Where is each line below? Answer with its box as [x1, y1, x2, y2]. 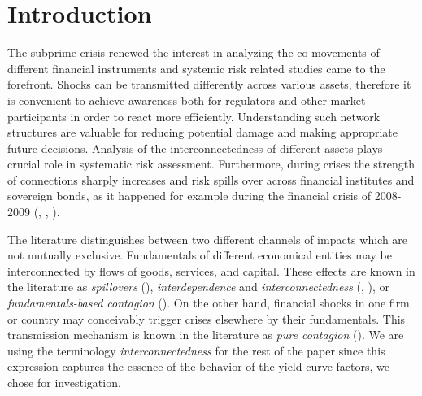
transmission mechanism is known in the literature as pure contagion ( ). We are [7, 326, 404, 343]
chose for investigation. [7, 374, 121, 390]
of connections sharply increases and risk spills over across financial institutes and [7, 171, 415, 188]
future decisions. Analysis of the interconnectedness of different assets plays [7, 139, 383, 156]
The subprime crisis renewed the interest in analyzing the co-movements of [7, 44, 380, 61]
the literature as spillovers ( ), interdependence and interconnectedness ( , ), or [7, 278, 390, 295]
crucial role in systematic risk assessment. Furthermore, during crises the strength [7, 155, 415, 172]
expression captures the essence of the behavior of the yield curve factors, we [7, 358, 389, 375]
